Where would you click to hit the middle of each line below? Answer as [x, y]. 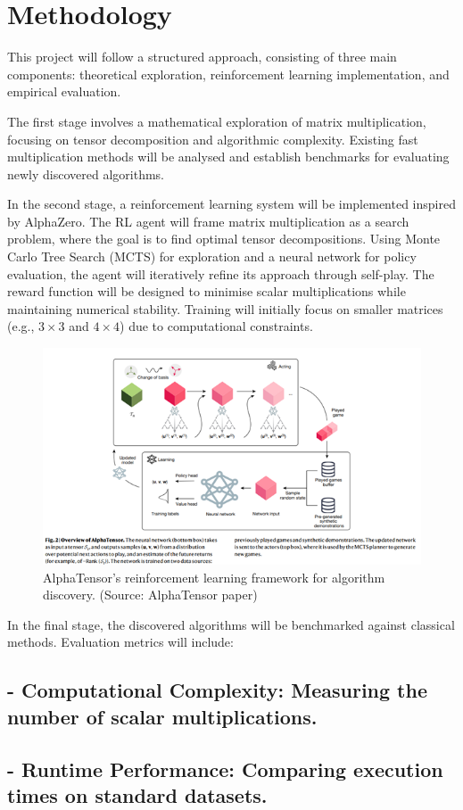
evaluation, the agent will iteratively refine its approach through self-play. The [221, 273]
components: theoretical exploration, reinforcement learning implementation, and [228, 74]
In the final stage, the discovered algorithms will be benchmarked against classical [231, 624]
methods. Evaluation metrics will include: [120, 642]
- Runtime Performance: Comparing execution [225, 769]
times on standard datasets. [137, 794]
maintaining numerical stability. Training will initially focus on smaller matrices [225, 308]
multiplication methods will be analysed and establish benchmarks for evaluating [228, 157]
